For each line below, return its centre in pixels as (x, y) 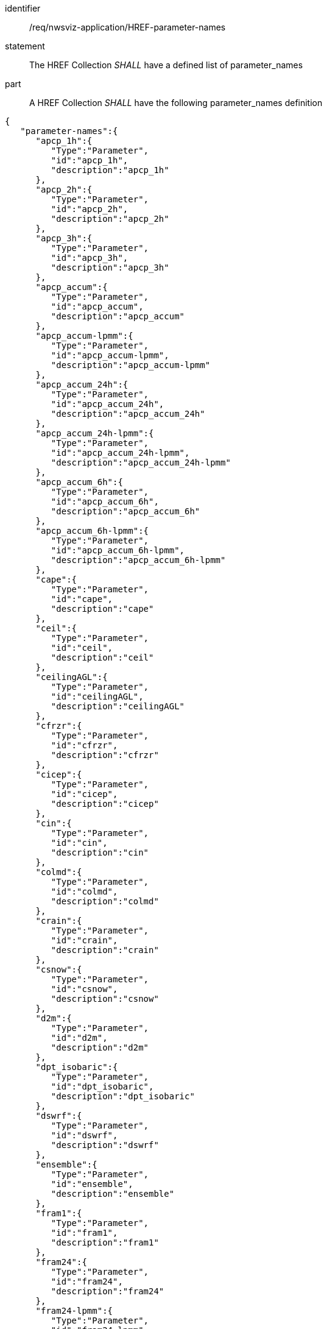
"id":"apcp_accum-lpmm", (110, 355)
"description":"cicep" (105, 804)
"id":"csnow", (84, 989)
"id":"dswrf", (84, 1135)
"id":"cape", (82, 599)
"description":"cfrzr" (105, 755)
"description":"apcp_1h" (110, 170)
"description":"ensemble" (113, 1194)
